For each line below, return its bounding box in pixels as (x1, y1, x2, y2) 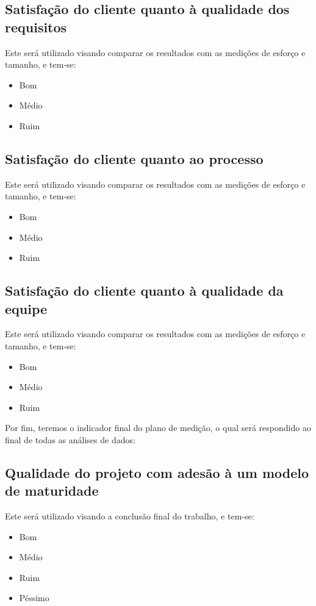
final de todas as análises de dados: (5, 433, 135, 446)
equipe (5, 299, 48, 318)
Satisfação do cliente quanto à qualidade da (5, 281, 284, 300)
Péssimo (19, 591, 49, 604)
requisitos (5, 17, 67, 36)
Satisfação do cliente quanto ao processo (5, 149, 264, 168)
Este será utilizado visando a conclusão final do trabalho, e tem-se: (5, 510, 254, 522)
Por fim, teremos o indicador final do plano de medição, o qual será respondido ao (5, 421, 311, 434)
